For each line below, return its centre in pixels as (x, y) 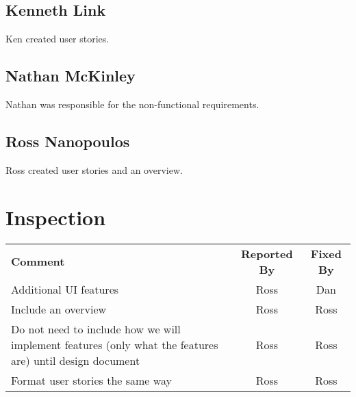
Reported (267, 253)
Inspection (56, 217)
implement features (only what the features (115, 344)
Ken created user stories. (58, 39)
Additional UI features (65, 289)
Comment (38, 261)
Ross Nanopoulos (68, 141)
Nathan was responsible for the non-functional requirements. (132, 104)
